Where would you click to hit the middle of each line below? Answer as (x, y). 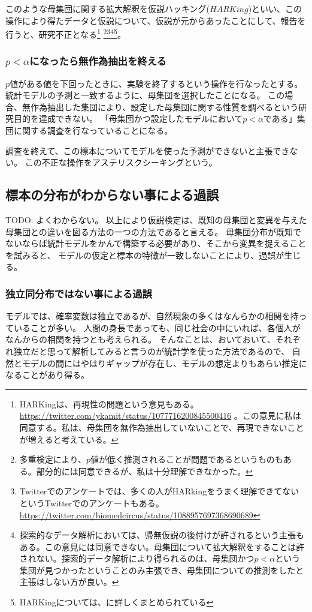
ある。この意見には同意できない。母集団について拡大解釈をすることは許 (162, 546)
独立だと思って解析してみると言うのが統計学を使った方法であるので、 (152, 351)
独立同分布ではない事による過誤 (79, 293)
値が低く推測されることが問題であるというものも (187, 459)
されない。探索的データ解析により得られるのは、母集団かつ (137, 558)
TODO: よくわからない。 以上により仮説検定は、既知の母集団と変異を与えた (156, 220)
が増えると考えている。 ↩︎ (69, 439)
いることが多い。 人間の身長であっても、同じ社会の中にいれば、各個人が (157, 327)
